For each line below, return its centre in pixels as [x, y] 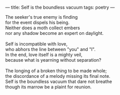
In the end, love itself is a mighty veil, [44, 55]
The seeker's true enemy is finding [42, 17]
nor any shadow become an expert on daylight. [54, 33]
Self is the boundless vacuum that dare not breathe [59, 81]
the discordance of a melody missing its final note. [58, 76]
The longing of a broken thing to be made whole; [56, 71]
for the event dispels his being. [37, 22]
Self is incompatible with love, [36, 44]
